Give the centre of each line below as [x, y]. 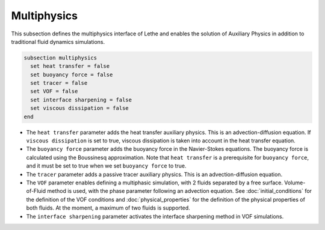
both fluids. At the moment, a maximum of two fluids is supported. [108, 208]
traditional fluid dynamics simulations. [58, 41]
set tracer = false [59, 83]
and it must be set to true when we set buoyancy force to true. [106, 166]
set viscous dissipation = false [79, 108]
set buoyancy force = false [72, 74]
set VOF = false [54, 91]
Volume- [295, 183]
